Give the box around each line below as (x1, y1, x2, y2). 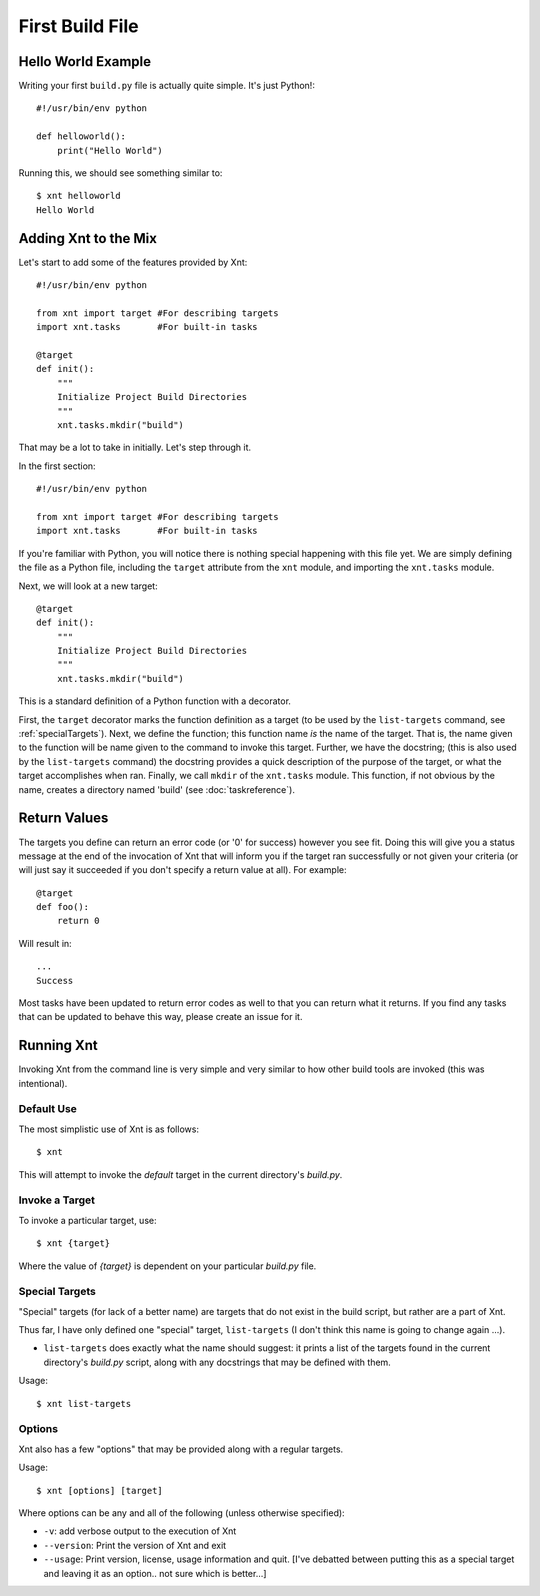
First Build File (18, 15, 139, 37)
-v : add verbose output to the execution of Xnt (43, 1525, 237, 1537)
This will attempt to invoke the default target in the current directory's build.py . (18, 1168, 343, 1180)
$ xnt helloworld (36, 190, 121, 202)
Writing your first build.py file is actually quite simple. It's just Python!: (18, 80, 315, 92)
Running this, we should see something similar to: (18, 167, 223, 179)
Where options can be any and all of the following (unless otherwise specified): (18, 1506, 345, 1519)
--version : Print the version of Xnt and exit (43, 1539, 227, 1551)
